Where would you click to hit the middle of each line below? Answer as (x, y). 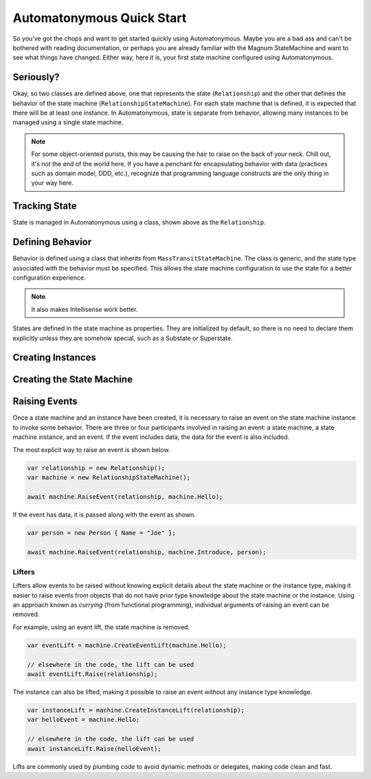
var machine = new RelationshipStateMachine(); (109, 477)
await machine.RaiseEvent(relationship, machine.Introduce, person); (147, 552)
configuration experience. (49, 278)
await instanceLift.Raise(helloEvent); (94, 748)
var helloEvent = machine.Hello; (83, 720)
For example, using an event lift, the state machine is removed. (101, 627)
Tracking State (45, 206)
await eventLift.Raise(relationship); (92, 674)
